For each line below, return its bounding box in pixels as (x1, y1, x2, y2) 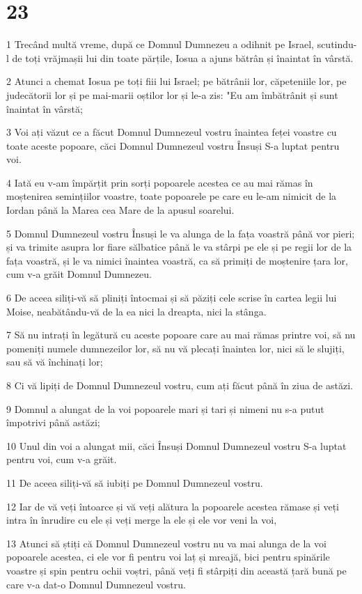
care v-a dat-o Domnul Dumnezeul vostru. (6, 577, 186, 591)
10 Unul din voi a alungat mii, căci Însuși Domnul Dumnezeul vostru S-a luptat (6, 438, 347, 453)
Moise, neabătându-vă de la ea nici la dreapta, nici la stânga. (6, 304, 267, 318)
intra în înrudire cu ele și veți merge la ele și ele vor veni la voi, (6, 513, 277, 527)
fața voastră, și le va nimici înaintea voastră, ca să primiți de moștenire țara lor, (6, 253, 348, 267)
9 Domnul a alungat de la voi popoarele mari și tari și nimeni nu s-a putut (6, 401, 324, 416)
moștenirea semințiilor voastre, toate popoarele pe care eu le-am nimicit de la (6, 189, 337, 203)
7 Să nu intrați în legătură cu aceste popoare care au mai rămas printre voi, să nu (6, 327, 356, 342)
